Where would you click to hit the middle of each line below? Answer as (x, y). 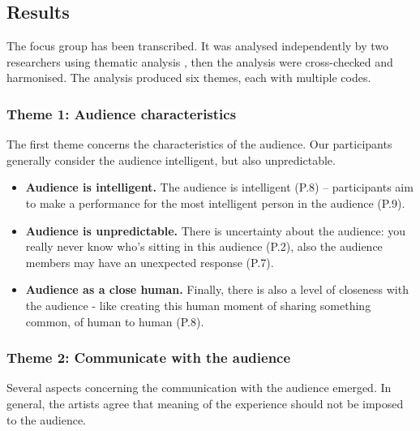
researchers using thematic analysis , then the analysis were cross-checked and (200, 61)
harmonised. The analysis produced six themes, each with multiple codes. (189, 78)
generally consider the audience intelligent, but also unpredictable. (171, 159)
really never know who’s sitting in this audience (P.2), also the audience (204, 246)
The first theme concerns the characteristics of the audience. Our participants (199, 144)
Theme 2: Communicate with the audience (149, 358)
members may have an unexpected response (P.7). (150, 262)
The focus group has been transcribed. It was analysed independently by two (198, 46)
